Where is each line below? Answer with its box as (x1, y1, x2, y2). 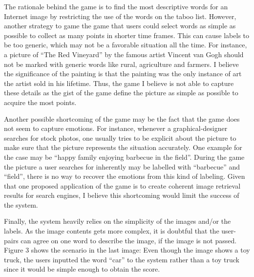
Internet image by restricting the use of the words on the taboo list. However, (4, 11, 236, 21)
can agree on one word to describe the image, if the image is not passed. (21, 235, 237, 245)
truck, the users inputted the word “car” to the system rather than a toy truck (4, 254, 240, 264)
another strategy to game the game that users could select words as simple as (4, 21, 236, 31)
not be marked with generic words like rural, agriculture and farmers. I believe (4, 59, 239, 69)
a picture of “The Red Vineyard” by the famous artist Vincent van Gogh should (4, 49, 244, 59)
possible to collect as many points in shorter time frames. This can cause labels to (4, 30, 250, 40)
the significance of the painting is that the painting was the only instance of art (4, 68, 242, 79)
